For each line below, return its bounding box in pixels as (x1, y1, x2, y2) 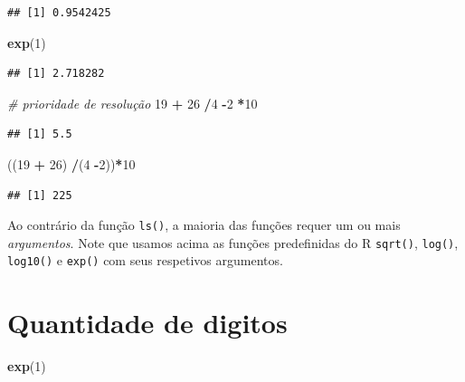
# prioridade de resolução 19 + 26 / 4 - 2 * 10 (7, 93, 258, 112)
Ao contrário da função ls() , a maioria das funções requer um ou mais (7, 215, 401, 234)
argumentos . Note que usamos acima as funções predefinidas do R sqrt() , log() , (7, 233, 459, 252)
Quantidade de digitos (7, 304, 288, 341)
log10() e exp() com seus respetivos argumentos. (7, 251, 283, 270)
